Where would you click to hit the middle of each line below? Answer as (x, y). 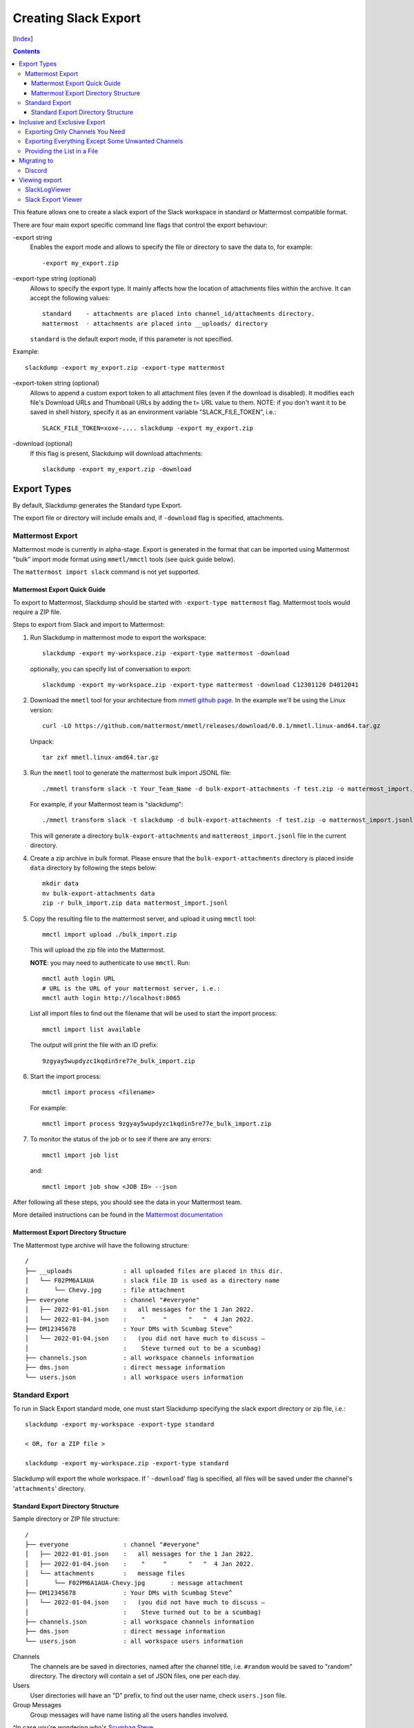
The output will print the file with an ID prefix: (94, 1045)
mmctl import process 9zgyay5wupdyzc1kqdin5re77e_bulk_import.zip (157, 1124)
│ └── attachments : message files (105, 1574)
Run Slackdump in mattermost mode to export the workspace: (118, 637)
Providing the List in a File (61, 151)
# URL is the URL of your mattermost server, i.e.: (131, 988)
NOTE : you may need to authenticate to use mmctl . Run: (110, 962)
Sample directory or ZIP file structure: (66, 1519)
